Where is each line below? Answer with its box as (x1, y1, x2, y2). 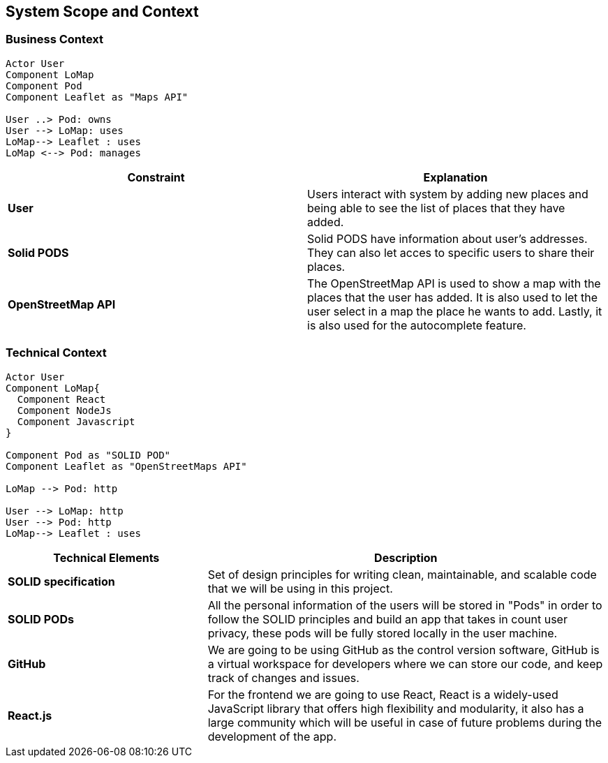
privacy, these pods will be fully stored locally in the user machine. (207, 625, 558, 640)
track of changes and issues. (207, 670, 359, 685)
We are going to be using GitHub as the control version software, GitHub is (207, 642, 600, 657)
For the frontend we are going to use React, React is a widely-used (207, 687, 558, 702)
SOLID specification (8, 574, 115, 588)
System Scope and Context (6, 3, 199, 20)
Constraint (127, 170, 185, 184)
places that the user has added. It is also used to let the (307, 290, 598, 304)
